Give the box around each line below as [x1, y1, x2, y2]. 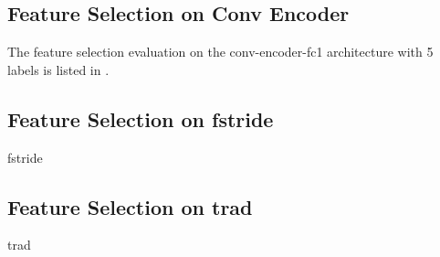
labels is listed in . [7, 59, 110, 79]
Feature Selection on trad [7, 192, 253, 220]
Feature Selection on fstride [7, 104, 274, 133]
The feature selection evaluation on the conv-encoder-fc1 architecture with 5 [7, 42, 434, 61]
